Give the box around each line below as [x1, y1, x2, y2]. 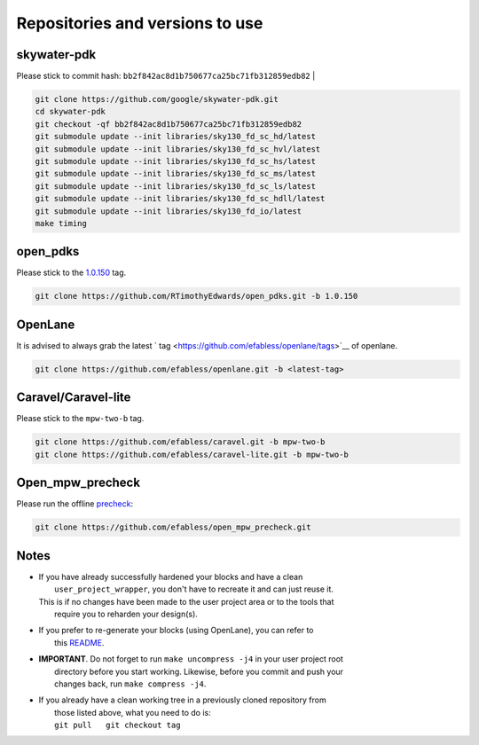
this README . [54, 637, 105, 647]
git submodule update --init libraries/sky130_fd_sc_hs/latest [35, 156, 317, 166]
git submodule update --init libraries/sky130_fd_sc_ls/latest [35, 181, 317, 191]
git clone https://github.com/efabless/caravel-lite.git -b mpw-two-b [35, 449, 349, 459]
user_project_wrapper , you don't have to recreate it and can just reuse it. [54, 584, 334, 594]
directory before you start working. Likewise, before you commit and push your [54, 666, 344, 677]
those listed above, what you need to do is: [54, 707, 212, 718]
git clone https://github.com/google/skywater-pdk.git [35, 94, 279, 105]
